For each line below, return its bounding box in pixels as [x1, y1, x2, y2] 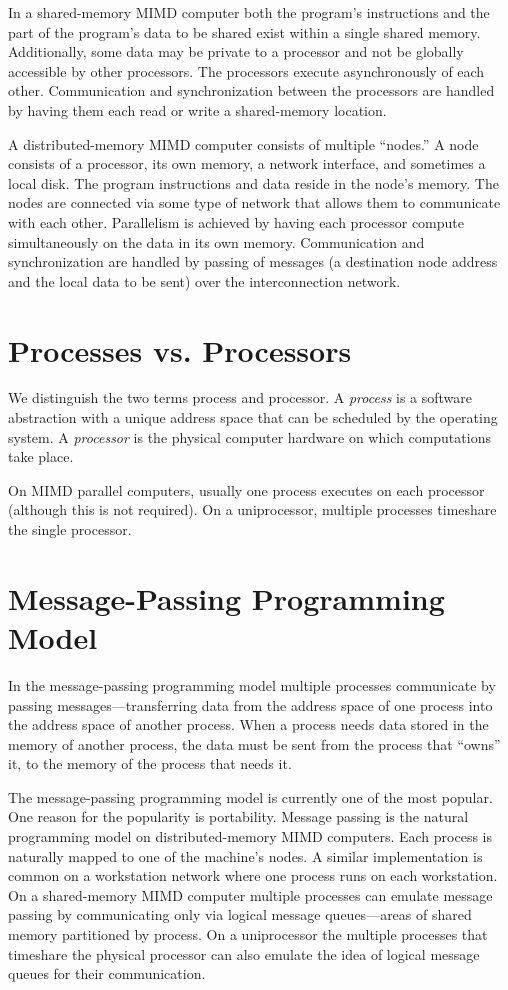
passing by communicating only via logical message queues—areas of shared [8, 904, 472, 925]
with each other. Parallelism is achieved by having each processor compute [8, 211, 465, 232]
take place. [8, 446, 74, 467]
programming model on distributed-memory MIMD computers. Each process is [8, 826, 493, 847]
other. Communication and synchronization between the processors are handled [8, 80, 495, 101]
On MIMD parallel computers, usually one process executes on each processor [8, 479, 485, 500]
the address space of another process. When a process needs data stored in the [8, 714, 489, 735]
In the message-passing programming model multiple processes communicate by [8, 674, 496, 695]
